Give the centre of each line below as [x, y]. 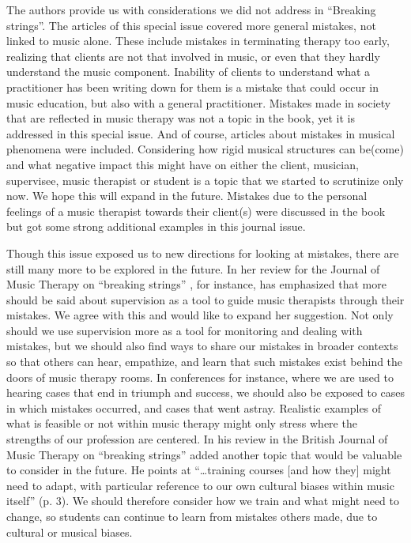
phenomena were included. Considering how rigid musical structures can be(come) [205, 149]
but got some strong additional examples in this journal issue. [156, 226]
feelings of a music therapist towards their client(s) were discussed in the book [196, 211]
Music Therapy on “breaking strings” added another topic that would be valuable [204, 454]
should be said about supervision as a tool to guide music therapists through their [205, 299]
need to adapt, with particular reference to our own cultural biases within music [200, 485]
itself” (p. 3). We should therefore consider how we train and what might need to [203, 501]
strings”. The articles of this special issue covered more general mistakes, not [191, 25]
